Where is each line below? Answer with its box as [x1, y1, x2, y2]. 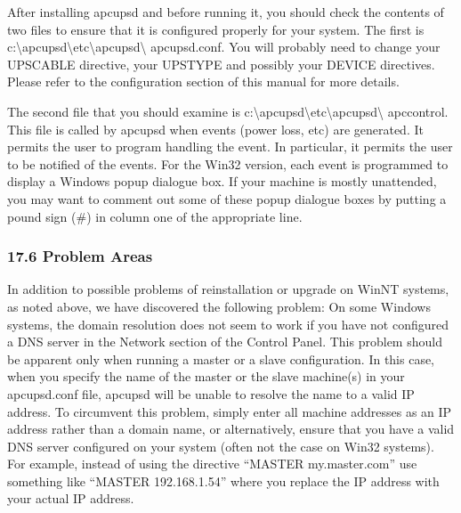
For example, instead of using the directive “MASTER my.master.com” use [7, 454, 417, 473]
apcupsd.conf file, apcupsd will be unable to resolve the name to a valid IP [7, 384, 415, 403]
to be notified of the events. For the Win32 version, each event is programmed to [7, 154, 449, 173]
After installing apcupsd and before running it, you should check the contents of [7, 3, 444, 20]
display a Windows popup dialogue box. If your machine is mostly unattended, [7, 172, 437, 191]
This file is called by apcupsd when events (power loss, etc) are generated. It [7, 119, 424, 138]
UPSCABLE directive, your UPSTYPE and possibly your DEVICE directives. [7, 54, 435, 73]
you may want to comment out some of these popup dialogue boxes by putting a [7, 189, 447, 208]
